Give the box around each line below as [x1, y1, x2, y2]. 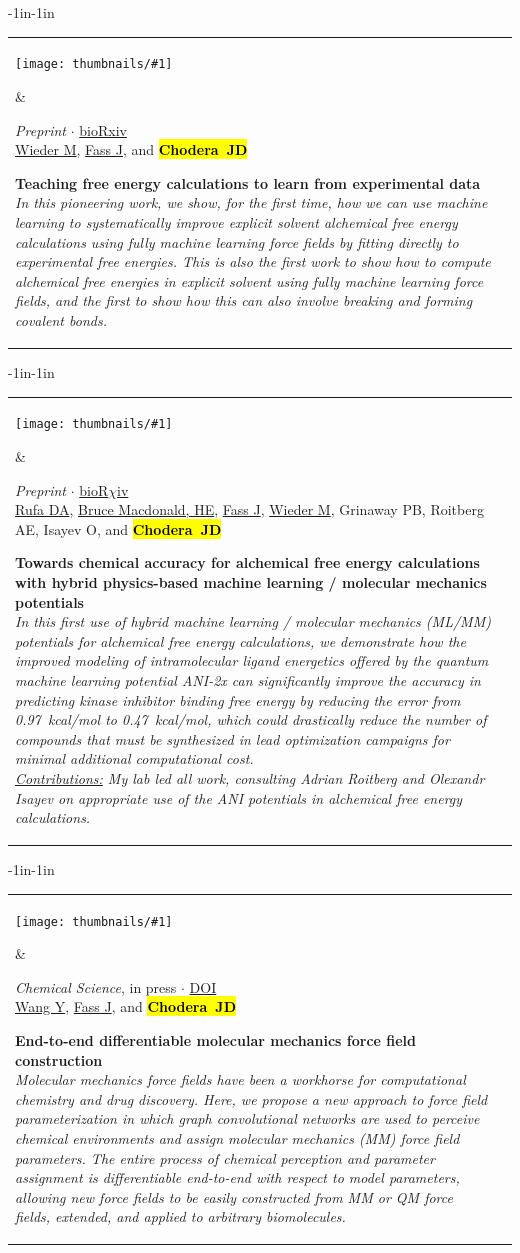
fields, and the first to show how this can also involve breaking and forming [15, 290, 473, 311]
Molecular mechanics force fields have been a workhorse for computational [15, 1069, 466, 1090]
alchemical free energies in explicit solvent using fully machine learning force [15, 270, 484, 291]
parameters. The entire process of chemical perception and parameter [15, 1147, 435, 1168]
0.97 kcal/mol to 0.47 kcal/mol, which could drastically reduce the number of [15, 709, 487, 730]
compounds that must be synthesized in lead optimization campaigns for [15, 728, 450, 749]
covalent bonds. [15, 309, 107, 330]
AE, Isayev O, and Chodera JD [15, 518, 222, 539]
